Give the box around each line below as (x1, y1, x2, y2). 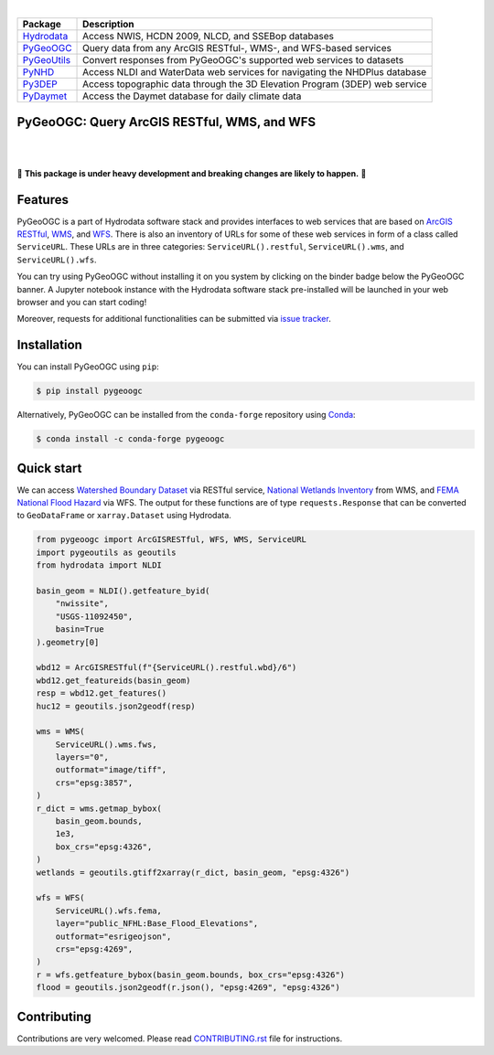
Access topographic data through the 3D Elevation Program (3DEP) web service (82, 78, 427, 91)
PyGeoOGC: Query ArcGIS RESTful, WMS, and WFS (16, 114, 317, 130)
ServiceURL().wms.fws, (55, 739, 157, 750)
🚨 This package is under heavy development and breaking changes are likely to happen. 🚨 (16, 167, 367, 178)
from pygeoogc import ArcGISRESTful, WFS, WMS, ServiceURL (36, 535, 306, 545)
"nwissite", (55, 599, 110, 609)
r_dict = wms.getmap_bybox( (36, 803, 162, 814)
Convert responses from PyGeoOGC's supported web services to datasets (82, 54, 404, 67)
